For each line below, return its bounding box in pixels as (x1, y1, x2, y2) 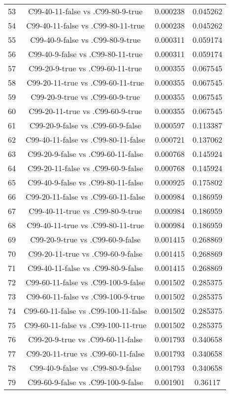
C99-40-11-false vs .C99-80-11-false (26, 134, 145, 145)
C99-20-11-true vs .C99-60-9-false (28, 248, 143, 259)
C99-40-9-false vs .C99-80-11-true (28, 48, 143, 60)
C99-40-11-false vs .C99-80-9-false (28, 262, 143, 273)
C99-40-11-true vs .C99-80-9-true (29, 205, 142, 216)
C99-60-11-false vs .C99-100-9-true (26, 291, 145, 302)
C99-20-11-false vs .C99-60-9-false (28, 162, 143, 174)
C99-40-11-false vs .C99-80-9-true (28, 5, 143, 17)
